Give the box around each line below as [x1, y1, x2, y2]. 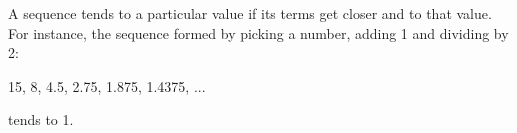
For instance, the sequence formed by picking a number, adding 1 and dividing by [8, 22, 509, 43]
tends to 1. [8, 109, 74, 130]
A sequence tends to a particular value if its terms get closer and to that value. [8, 3, 492, 23]
